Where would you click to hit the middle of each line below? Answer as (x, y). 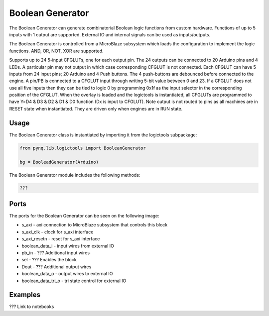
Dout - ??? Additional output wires (57, 267)
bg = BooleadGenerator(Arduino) (59, 162)
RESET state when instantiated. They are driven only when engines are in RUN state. (96, 108)
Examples (25, 295)
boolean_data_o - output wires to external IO (67, 274)
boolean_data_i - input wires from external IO (68, 246)
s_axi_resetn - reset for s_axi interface (61, 239)
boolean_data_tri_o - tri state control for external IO (74, 281)
